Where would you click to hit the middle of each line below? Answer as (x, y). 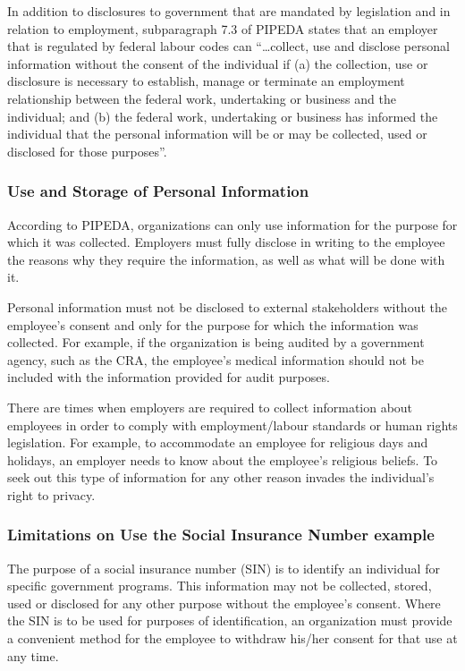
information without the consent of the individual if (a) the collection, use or (218, 63)
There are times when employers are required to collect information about (210, 407)
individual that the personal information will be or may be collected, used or (217, 134)
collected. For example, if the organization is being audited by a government (216, 342)
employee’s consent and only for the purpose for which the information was (213, 324)
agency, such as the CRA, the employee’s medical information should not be (216, 359)
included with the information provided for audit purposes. (169, 377)
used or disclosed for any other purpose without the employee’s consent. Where (224, 603)
